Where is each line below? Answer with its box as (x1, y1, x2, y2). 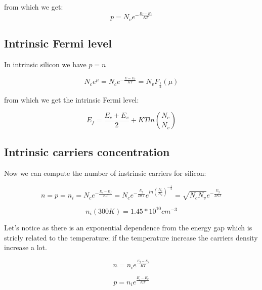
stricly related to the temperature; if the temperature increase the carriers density (4, 232, 258, 243)
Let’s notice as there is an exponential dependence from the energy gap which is (4, 222, 252, 232)
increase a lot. (4, 242, 47, 253)
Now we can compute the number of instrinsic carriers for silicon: (4, 167, 206, 178)
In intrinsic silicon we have (4, 59, 86, 70)
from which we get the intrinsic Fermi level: (4, 94, 139, 105)
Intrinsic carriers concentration (4, 143, 170, 159)
